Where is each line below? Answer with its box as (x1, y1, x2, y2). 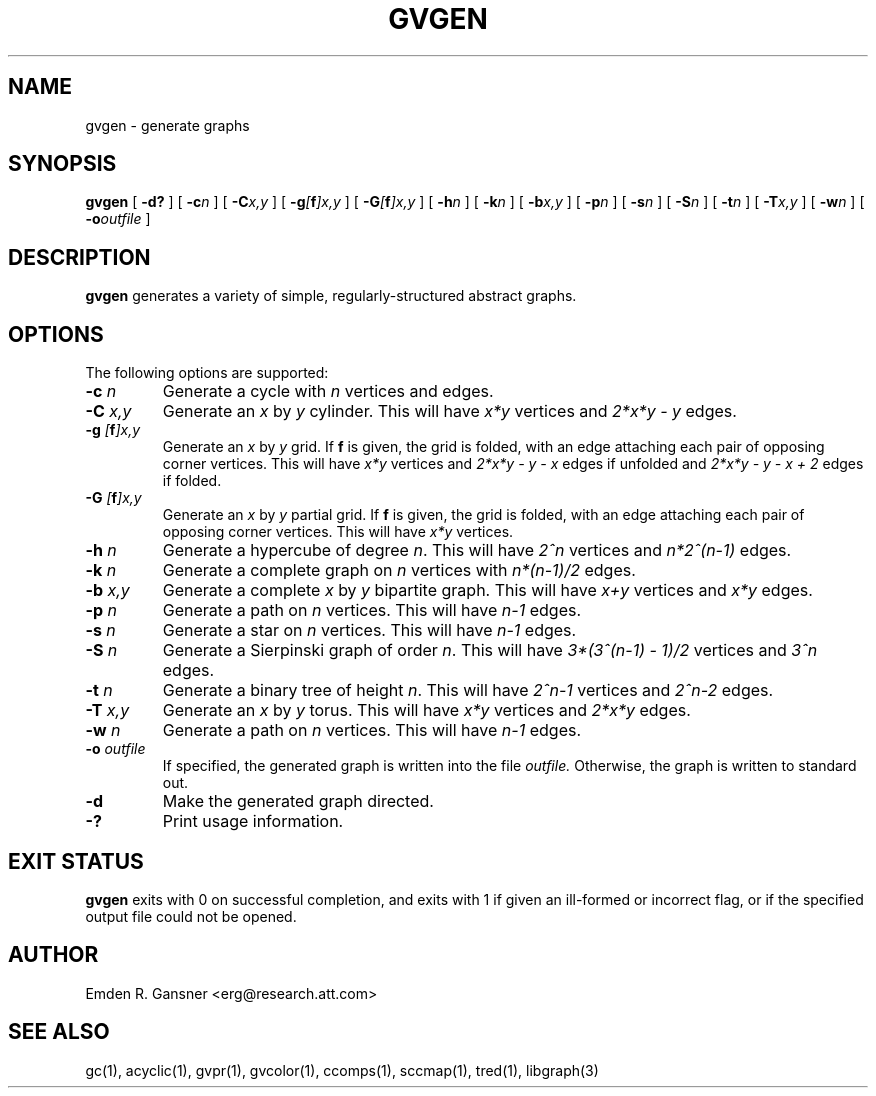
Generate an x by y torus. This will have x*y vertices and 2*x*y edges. (162, 700, 691, 721)
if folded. (162, 472, 222, 490)
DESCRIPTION (8, 244, 151, 270)
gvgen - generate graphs (85, 116, 250, 134)
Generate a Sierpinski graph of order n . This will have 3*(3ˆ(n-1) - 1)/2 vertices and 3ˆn (162, 640, 818, 661)
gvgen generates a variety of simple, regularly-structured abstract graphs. (85, 287, 577, 305)
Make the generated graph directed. (162, 791, 434, 812)
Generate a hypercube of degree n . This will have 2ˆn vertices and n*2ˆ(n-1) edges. (162, 540, 792, 561)
